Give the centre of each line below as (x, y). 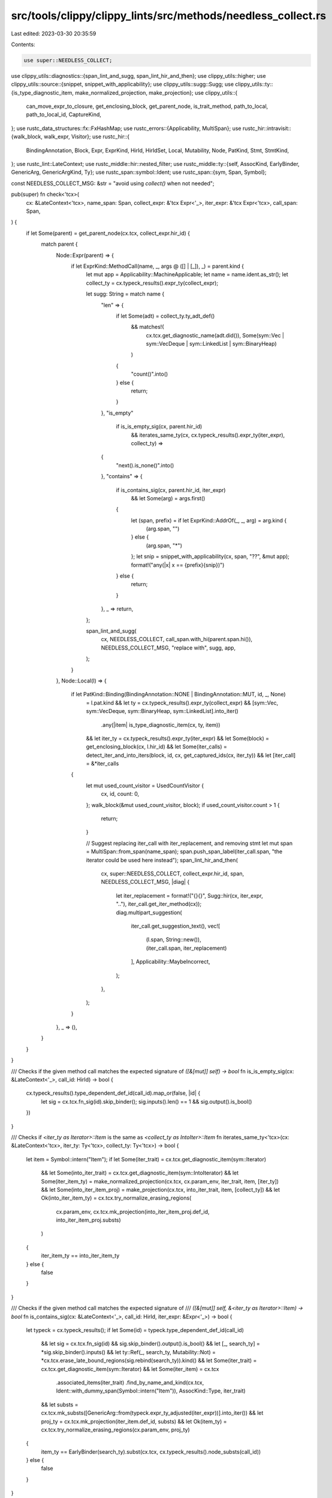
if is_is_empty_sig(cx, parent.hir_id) (159, 427)
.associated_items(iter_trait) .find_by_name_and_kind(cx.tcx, (130, 1382)
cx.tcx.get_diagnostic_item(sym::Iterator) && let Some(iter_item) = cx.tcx (130, 1369)
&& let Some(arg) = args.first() (168, 498)
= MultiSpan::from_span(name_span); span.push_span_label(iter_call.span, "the (184, 851)
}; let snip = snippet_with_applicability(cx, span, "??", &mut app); (210, 557)
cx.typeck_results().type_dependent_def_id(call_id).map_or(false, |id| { (113, 1093)
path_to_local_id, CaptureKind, (64, 114)
